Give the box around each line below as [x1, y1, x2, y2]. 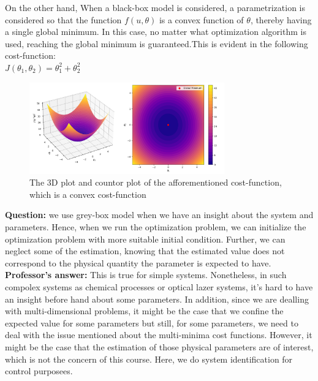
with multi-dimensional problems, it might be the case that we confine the [5, 304, 284, 317]
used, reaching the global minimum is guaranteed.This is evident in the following [5, 37, 308, 50]
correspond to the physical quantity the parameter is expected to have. [5, 256, 271, 269]
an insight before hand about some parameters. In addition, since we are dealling [5, 292, 309, 305]
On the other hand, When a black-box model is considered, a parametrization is [5, 1, 306, 13]
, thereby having [250, 13, 312, 26]
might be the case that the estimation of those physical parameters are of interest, [5, 340, 314, 353]
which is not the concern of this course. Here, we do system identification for [5, 352, 293, 365]
